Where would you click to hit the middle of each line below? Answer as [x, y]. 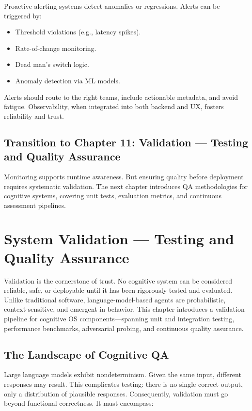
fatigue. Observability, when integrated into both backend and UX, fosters [114, 106]
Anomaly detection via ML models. [68, 80]
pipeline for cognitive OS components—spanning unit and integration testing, [119, 318]
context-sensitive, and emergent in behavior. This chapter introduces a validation [124, 309]
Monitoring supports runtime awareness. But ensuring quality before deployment [124, 176]
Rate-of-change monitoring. [56, 48]
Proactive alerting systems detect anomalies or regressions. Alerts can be [112, 6]
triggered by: [23, 15]
